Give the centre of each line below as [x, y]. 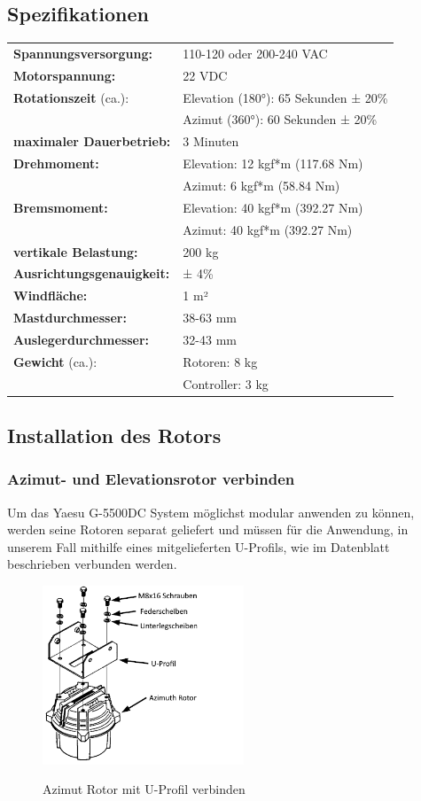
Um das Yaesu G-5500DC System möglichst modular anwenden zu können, [211, 512]
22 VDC [205, 75]
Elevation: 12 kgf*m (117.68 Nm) [273, 163]
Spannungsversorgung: [83, 53]
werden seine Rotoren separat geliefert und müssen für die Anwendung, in [208, 529]
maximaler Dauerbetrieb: [92, 141]
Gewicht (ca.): [55, 361]
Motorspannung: [65, 75]
